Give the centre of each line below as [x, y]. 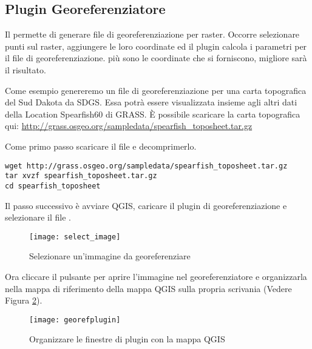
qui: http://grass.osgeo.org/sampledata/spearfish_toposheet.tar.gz [129, 126]
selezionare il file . [38, 217]
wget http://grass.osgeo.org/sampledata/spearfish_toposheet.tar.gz [146, 166]
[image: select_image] [75, 237]
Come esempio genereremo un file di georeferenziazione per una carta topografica [156, 90]
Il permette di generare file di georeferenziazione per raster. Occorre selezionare [152, 34]
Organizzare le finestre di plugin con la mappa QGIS [127, 339]
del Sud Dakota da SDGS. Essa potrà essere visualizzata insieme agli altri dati [151, 102]
